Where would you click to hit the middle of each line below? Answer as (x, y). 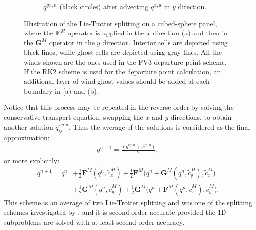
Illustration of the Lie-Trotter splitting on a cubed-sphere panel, (120, 23)
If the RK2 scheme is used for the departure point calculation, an (122, 71)
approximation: (27, 138)
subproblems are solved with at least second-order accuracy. (94, 221)
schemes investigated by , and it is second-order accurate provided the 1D (115, 212)
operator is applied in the (106, 33)
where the (38, 33)
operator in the (72, 42)
